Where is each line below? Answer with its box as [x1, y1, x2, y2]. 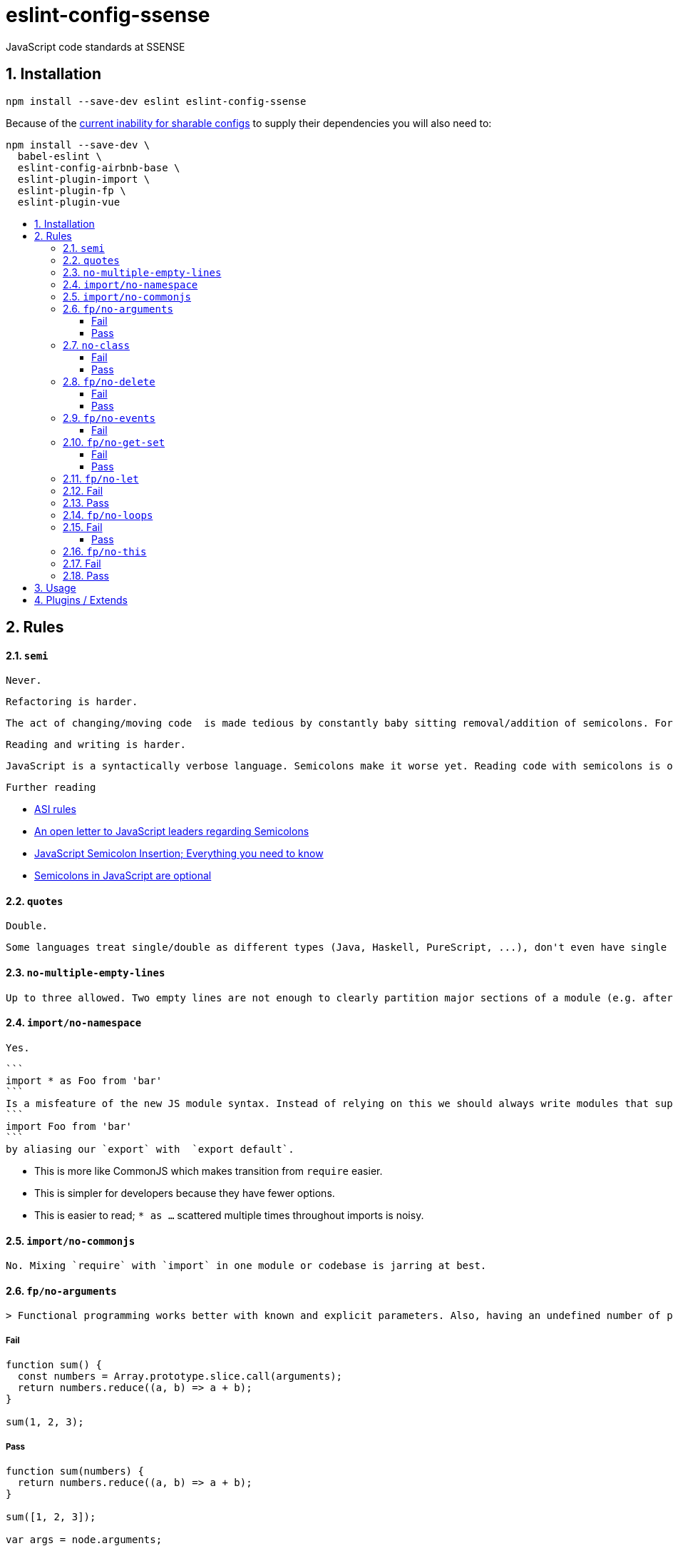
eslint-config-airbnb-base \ [17, 161, 180, 173]
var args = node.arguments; [6, 1533, 163, 1545]
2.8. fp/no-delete [63, 375, 155, 388]
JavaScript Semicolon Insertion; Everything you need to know [34, 847, 324, 860]
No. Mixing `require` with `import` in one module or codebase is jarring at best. [6, 1260, 487, 1272]
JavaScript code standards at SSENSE [6, 40, 185, 53]
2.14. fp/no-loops [63, 508, 153, 521]
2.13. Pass [63, 496, 109, 509]
